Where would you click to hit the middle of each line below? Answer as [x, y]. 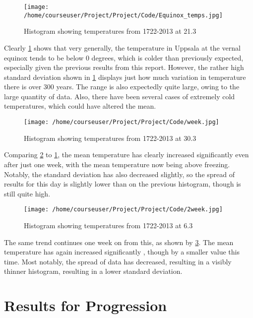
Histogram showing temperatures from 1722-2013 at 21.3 [110, 31]
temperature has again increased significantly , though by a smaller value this [122, 252]
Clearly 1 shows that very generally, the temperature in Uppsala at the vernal [122, 47]
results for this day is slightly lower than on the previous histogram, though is [123, 184]
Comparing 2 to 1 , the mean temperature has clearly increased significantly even [126, 155]
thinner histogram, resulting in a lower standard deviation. [93, 271]
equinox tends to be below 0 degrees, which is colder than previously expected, [124, 57]
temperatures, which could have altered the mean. [80, 106]
